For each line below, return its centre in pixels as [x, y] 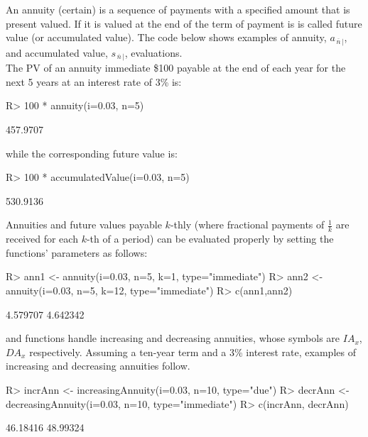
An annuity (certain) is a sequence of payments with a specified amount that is [178, 9]
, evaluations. [153, 52]
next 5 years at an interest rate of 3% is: [94, 81]
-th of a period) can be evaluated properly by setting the [210, 239]
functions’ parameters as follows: [77, 252]
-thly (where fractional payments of [247, 225]
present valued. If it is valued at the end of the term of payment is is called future [184, 23]
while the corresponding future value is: [92, 153]
